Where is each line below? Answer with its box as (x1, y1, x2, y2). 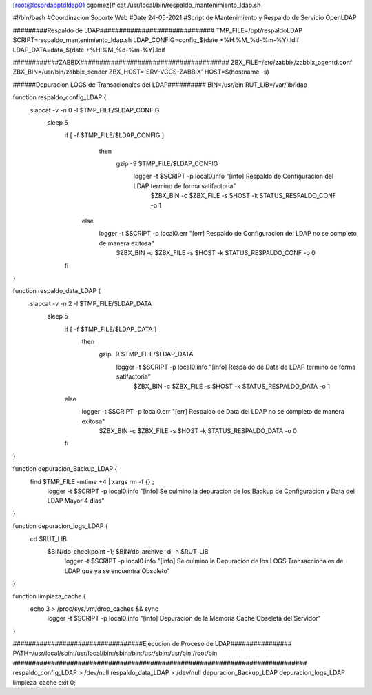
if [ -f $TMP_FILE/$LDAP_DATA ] (64, 325, 157, 333)
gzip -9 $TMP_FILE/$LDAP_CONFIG (116, 159, 218, 168)
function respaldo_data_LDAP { (12, 287, 101, 295)
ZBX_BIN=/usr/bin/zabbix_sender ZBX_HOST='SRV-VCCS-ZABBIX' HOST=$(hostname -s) (12, 68, 270, 76)
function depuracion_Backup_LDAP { (12, 465, 118, 473)
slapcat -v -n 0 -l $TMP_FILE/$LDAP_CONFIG (30, 105, 160, 114)
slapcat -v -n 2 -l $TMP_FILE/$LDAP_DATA (30, 299, 152, 308)
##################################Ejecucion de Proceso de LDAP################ (12, 640, 292, 648)
